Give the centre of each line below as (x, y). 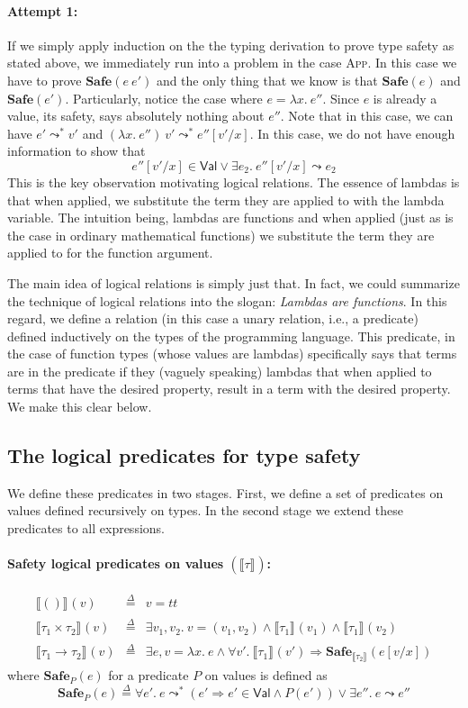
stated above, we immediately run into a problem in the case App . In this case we (232, 63)
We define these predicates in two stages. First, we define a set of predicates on (225, 492)
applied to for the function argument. (110, 253)
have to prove (45, 80)
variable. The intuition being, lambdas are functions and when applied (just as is (230, 218)
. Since (341, 98)
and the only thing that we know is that (267, 80)
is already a (405, 98)
